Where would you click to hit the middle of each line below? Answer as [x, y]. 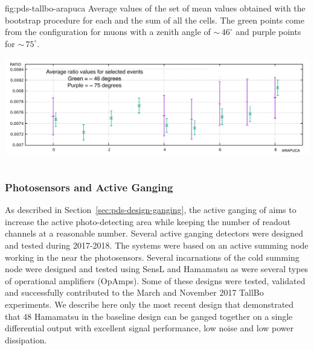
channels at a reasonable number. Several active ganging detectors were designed [154, 233]
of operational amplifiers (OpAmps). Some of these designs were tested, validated [155, 280]
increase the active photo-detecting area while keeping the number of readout [148, 221]
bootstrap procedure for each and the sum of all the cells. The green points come [155, 20]
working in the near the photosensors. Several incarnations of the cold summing [152, 257]
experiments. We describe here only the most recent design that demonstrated [149, 304]
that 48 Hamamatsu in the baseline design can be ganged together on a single [149, 316]
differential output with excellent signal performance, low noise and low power [149, 328]
